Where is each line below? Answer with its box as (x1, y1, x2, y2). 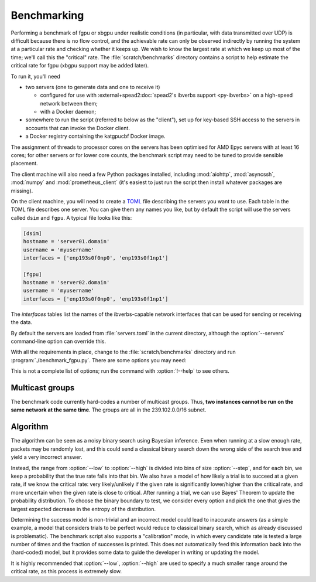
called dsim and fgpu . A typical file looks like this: (11, 214, 132, 221)
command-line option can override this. (11, 338, 107, 345)
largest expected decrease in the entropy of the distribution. (11, 505, 156, 512)
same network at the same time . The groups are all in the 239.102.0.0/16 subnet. (11, 406, 207, 413)
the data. (11, 319, 32, 326)
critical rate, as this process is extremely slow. (11, 568, 122, 575)
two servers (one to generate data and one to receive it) (25, 83, 160, 90)
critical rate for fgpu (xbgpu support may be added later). (11, 62, 149, 69)
